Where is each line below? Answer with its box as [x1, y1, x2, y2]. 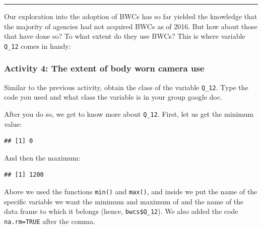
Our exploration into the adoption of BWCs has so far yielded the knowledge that [4, 11, 257, 21]
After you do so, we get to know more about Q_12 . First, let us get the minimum [4, 108, 254, 119]
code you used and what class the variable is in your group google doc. [4, 92, 222, 102]
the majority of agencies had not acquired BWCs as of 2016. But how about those [4, 21, 257, 31]
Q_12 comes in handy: [4, 40, 71, 51]
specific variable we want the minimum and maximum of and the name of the [4, 196, 244, 206]
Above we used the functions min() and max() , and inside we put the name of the [4, 186, 257, 196]
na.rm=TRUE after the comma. [4, 215, 95, 226]
